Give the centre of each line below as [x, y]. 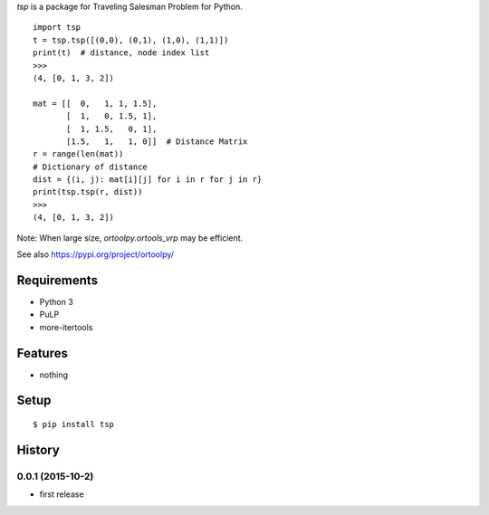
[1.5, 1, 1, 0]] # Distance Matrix [157, 141]
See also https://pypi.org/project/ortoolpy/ [96, 254]
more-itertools [66, 327]
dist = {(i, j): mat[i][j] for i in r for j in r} [148, 180]
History [38, 449]
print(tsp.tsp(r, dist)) [88, 192]
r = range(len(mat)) [78, 154]
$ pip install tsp [74, 424]
